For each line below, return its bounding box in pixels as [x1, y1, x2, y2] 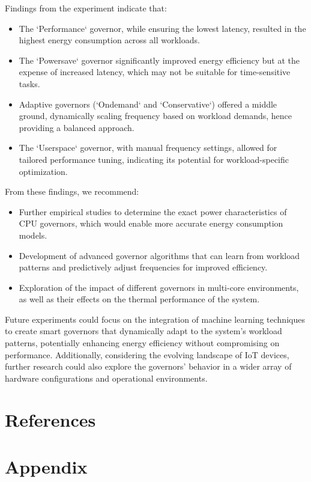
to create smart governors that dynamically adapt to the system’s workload [5, 325, 282, 337]
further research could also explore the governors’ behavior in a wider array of [5, 360, 292, 373]
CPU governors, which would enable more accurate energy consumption [19, 217, 283, 230]
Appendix [5, 454, 88, 478]
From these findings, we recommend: [5, 185, 139, 198]
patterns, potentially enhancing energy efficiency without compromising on [5, 337, 280, 349]
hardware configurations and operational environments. [5, 371, 208, 384]
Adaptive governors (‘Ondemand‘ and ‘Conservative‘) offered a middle [19, 97, 277, 110]
